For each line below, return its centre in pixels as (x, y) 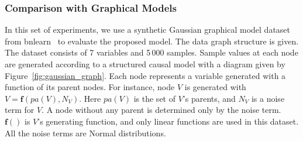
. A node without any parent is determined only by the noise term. (161, 110)
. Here (90, 98)
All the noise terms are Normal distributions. (85, 133)
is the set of (154, 98)
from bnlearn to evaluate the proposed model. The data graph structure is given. (152, 41)
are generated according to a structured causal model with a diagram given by (145, 64)
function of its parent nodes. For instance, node (90, 87)
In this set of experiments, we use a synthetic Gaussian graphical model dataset (148, 30)
